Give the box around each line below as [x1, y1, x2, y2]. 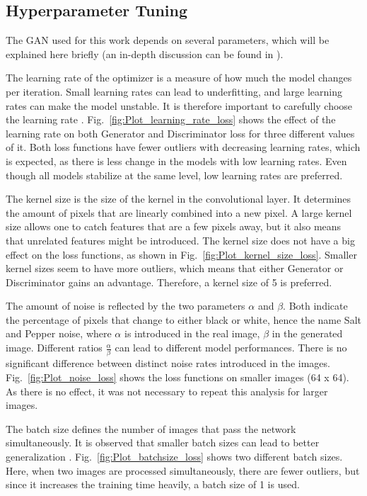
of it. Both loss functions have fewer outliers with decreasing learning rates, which [6, 140, 361, 154]
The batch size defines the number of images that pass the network [6, 421, 296, 436]
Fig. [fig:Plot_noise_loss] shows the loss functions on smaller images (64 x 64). [6, 369, 349, 384]
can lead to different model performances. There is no [115, 340, 347, 355]
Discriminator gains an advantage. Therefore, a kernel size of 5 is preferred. [6, 274, 332, 289]
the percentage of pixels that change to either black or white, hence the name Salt [6, 312, 361, 327]
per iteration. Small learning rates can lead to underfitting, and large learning [6, 84, 343, 98]
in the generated [272, 326, 343, 341]
